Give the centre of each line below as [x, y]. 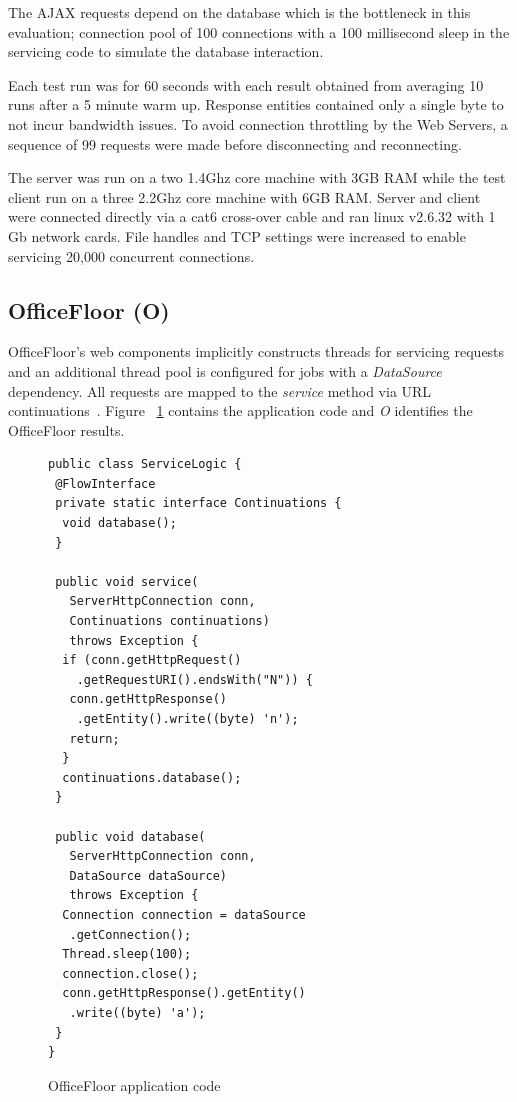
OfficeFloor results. [66, 429]
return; [94, 738]
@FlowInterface [105, 483]
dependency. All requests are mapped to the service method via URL [220, 390]
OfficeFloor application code [134, 1084]
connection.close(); [130, 973]
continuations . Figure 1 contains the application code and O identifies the [240, 410]
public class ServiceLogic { [145, 464]
